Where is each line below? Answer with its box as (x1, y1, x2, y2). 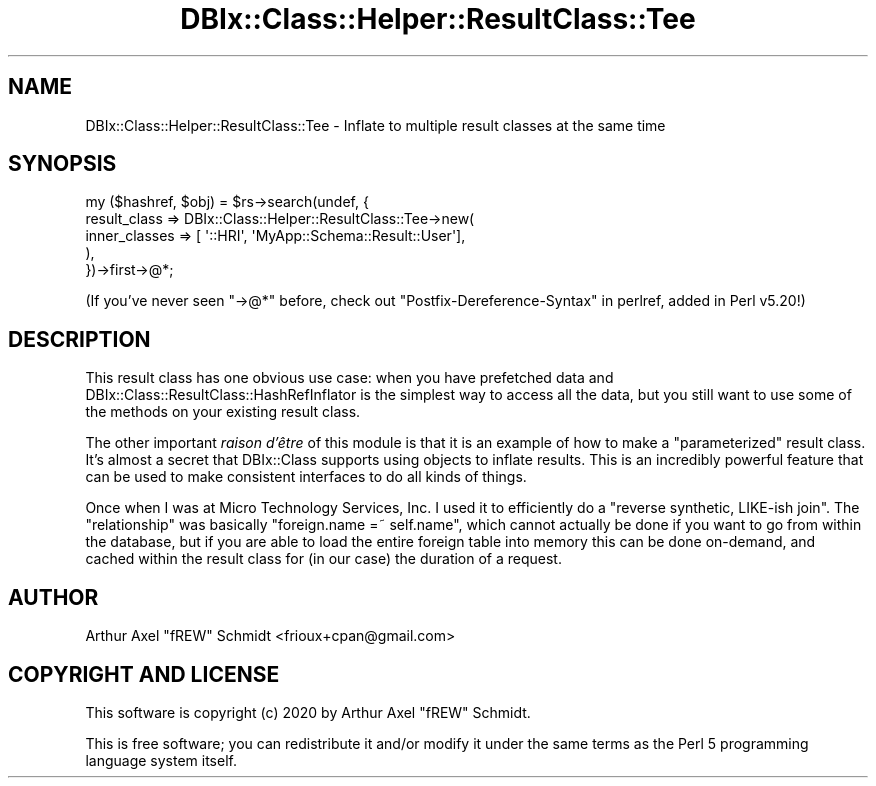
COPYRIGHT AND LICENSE (8, 661, 280, 687)
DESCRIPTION (8, 326, 151, 352)
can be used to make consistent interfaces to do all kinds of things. (85, 468, 527, 486)
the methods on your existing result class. (85, 403, 361, 421)
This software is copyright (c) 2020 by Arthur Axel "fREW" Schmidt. (85, 703, 531, 721)
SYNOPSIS (8, 151, 117, 177)
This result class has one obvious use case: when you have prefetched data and (85, 369, 614, 387)
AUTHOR (8, 584, 99, 610)
